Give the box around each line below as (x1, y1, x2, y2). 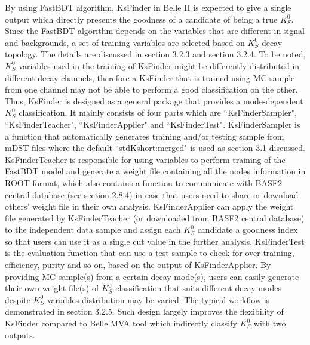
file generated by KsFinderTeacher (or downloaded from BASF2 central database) (5, 211, 305, 224)
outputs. (5, 328, 35, 341)
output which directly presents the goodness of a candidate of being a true (5, 13, 278, 25)
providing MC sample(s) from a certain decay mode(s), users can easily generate (5, 270, 299, 282)
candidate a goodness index (197, 223, 298, 236)
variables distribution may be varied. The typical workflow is (47, 293, 270, 306)
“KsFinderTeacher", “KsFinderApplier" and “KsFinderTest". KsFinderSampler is (5, 118, 300, 130)
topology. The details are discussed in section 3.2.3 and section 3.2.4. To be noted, (5, 48, 306, 60)
